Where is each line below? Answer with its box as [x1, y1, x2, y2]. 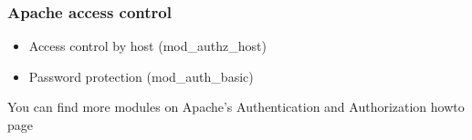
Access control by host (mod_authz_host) [28, 36, 267, 55]
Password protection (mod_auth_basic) [28, 66, 254, 85]
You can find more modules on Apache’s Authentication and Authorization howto [7, 97, 465, 116]
